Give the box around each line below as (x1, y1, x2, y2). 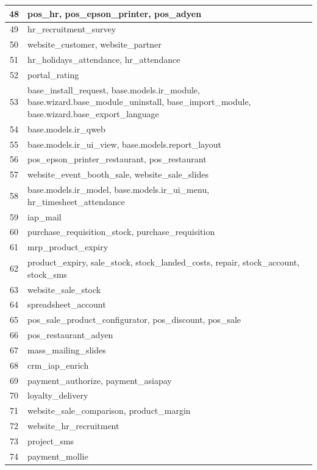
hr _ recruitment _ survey (27, 23, 116, 35)
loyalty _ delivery (27, 389, 88, 402)
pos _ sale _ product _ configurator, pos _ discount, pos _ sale (27, 313, 241, 326)
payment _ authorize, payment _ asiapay (27, 374, 172, 386)
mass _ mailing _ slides (27, 343, 106, 356)
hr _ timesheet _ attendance (27, 195, 125, 208)
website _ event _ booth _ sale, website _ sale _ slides (27, 168, 208, 181)
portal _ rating (27, 68, 79, 81)
